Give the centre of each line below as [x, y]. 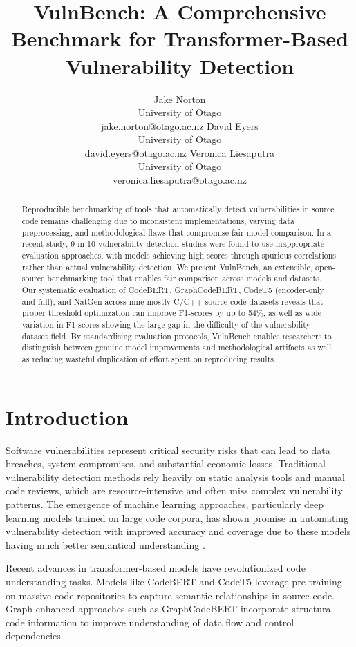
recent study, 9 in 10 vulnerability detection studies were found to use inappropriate [173, 244]
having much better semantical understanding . [105, 544]
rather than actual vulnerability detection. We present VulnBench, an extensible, [167, 266]
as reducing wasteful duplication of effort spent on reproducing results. [149, 358]
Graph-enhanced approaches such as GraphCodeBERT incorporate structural [170, 609]
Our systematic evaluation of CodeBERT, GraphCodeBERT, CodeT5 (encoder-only [173, 290]
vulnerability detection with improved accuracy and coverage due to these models [178, 531]
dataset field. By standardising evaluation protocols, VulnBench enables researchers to [177, 336]
